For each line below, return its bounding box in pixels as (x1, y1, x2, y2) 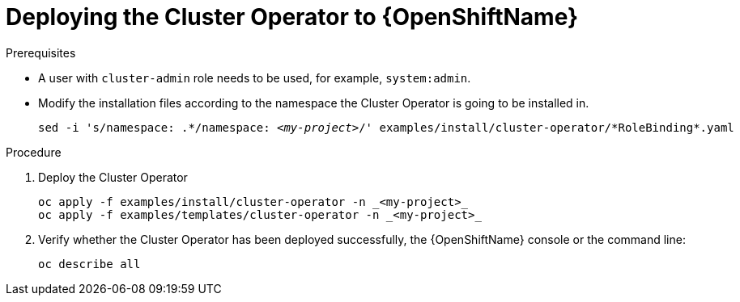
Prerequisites (6, 45, 76, 60)
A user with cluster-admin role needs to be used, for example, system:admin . (38, 70, 471, 85)
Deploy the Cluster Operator (38, 170, 188, 184)
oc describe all (38, 257, 141, 271)
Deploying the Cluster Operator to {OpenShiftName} (6, 3, 579, 31)
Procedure (6, 145, 62, 159)
